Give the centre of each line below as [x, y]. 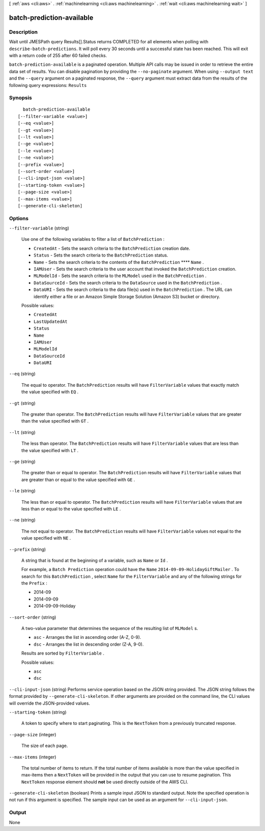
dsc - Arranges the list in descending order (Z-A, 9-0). [89, 644]
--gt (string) [22, 403]
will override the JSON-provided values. [50, 703]
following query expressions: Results [48, 85]
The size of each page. [45, 746]
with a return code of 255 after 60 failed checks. [58, 55]
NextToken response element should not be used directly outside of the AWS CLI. [105, 782]
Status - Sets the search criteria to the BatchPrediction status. [101, 255]
